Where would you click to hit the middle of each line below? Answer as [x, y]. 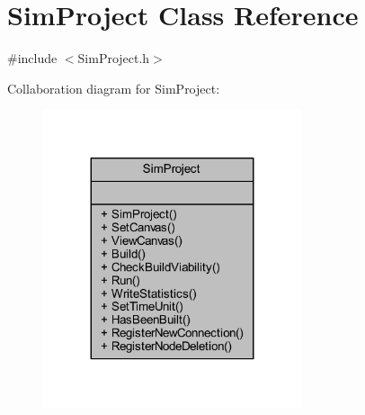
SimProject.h [114, 58]
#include [32, 58]
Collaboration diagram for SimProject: [114, 88]
